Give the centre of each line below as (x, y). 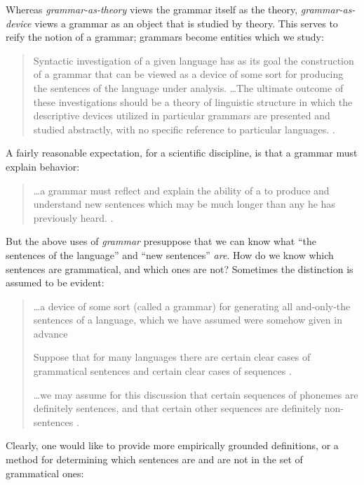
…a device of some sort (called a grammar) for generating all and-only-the (192, 306)
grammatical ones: (45, 473)
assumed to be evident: (55, 283)
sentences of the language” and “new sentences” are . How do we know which (170, 254)
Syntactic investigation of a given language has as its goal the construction (194, 60)
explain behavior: (43, 166)
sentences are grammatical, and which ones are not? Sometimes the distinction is (180, 268)
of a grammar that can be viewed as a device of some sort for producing (188, 74)
